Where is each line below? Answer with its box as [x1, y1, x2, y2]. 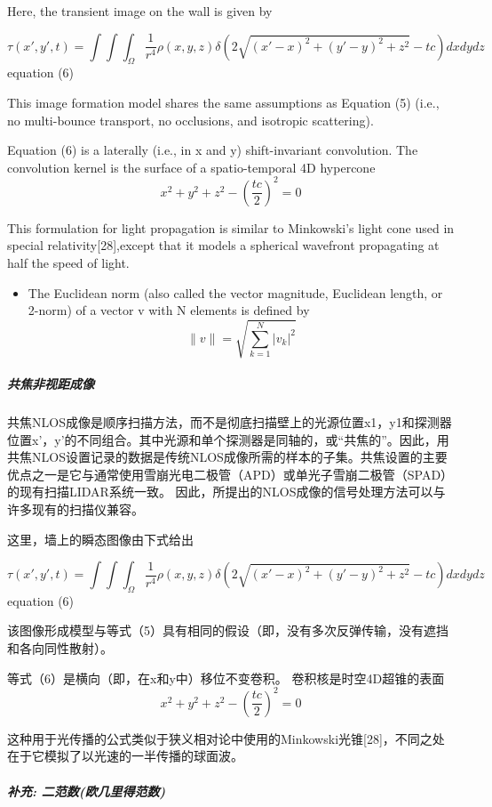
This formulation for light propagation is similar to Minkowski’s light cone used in [7, 218, 455, 237]
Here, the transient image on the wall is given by [7, 2, 273, 20]
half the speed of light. [7, 254, 130, 272]
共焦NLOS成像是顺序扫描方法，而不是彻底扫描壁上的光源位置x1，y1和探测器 [7, 412, 452, 431]
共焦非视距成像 [7, 374, 94, 392]
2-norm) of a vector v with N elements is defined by [28, 301, 310, 319]
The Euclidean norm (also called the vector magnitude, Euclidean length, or [28, 283, 443, 302]
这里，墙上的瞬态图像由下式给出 [7, 529, 194, 548]
